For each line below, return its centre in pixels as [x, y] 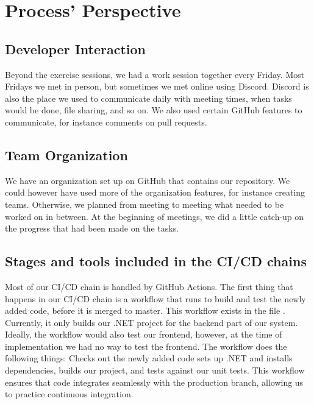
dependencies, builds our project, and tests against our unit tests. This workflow [155, 370]
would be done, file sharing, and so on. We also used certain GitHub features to [154, 110]
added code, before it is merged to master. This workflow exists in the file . [145, 310]
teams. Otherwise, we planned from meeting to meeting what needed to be [145, 204]
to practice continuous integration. [69, 394]
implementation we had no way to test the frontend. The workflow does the [146, 346]
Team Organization [66, 154]
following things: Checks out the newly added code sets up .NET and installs [149, 358]
